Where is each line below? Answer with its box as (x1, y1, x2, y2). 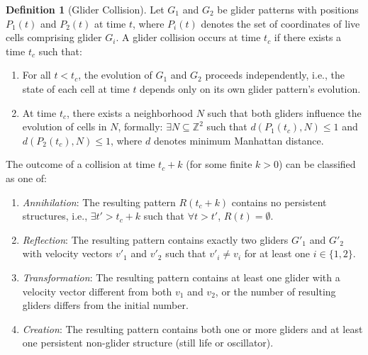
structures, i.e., (22, 208, 88, 223)
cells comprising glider (6, 30, 102, 45)
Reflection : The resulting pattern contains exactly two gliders (22, 232, 289, 247)
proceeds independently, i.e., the (205, 67, 345, 82)
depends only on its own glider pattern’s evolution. (140, 81, 361, 96)
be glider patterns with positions (217, 2, 359, 16)
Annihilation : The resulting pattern (22, 194, 176, 209)
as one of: (6, 170, 48, 185)
